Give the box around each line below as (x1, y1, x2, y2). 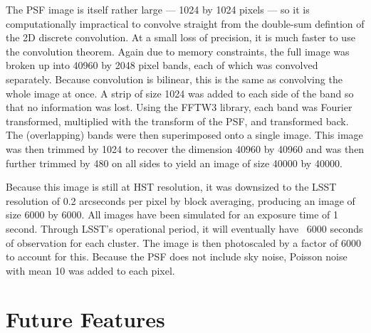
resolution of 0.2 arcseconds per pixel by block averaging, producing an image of (6, 193, 355, 208)
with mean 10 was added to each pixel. (6, 263, 175, 277)
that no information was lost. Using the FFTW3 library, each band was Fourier (6, 100, 352, 115)
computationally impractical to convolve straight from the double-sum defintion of (6, 16, 365, 31)
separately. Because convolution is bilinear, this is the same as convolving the (6, 71, 343, 86)
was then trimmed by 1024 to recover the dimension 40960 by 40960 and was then (6, 141, 365, 156)
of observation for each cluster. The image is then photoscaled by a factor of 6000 (6, 235, 361, 250)
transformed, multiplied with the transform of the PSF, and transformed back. (6, 113, 349, 128)
